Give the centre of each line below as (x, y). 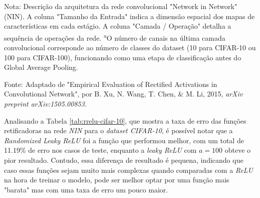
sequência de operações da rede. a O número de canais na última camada (115, 37)
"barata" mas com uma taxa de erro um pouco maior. (86, 189)
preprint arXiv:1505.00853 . (45, 104)
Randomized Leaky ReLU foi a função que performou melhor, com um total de (124, 140)
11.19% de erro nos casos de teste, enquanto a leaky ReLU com (100, 150)
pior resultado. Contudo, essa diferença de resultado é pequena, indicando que (124, 160)
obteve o (238, 150)
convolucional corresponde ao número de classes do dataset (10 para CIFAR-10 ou (130, 47)
